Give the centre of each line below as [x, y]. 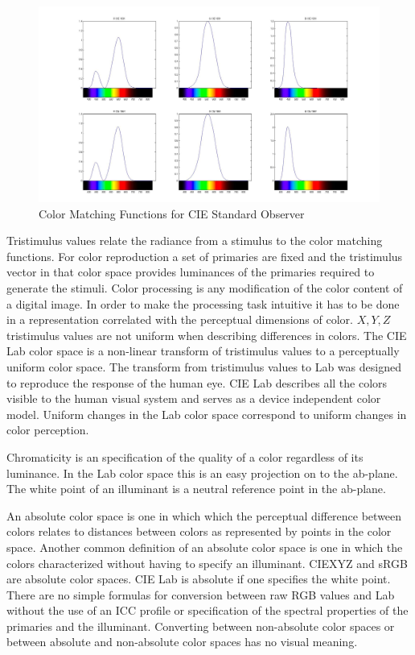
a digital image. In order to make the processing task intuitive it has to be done [203, 303]
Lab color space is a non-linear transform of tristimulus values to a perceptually [203, 351]
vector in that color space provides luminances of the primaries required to [191, 272]
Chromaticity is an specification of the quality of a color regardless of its [185, 456]
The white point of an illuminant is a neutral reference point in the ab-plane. [196, 489]
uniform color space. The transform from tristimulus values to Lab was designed [204, 366]
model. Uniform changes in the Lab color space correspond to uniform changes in [207, 414]
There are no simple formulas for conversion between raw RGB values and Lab [201, 594]
